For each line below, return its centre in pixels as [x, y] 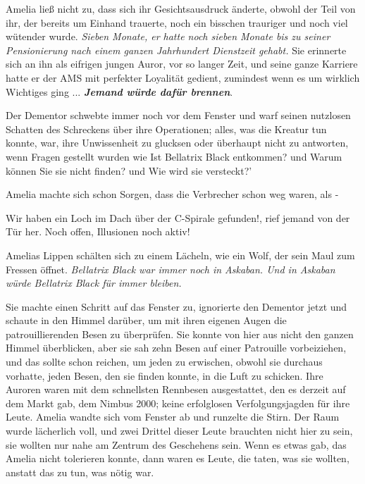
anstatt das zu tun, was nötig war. [80, 472]
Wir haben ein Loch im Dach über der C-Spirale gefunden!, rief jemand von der [178, 217]
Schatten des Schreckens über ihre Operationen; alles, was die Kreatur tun [166, 129]
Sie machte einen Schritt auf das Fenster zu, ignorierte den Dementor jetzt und [177, 306]
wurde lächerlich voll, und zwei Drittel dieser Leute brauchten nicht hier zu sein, [179, 431]
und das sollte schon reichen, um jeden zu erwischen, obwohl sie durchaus [164, 362]
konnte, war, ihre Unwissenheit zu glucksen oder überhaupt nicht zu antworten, [177, 143]
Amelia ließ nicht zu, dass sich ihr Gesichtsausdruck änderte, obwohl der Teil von [181, 8]
